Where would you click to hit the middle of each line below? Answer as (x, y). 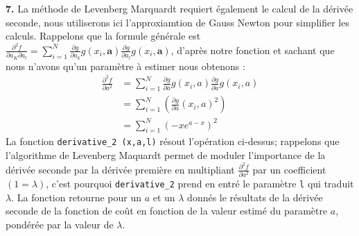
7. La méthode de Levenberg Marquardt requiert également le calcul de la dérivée (179, 8)
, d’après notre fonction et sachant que (253, 50)
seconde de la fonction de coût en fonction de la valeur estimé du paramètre (167, 211)
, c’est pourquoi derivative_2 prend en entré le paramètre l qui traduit (200, 184)
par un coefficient (289, 169)
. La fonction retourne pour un (76, 197)
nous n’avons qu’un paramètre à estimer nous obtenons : (125, 66)
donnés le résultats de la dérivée (255, 197)
